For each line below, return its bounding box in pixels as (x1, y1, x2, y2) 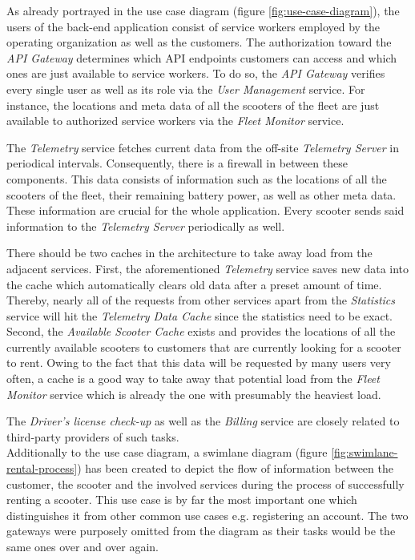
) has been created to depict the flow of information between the (77, 460, 393, 477)
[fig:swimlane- (331, 444, 398, 461)
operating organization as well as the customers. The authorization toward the (6, 34, 392, 50)
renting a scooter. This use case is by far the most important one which (6, 491, 357, 508)
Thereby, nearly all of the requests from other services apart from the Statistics (6, 292, 396, 308)
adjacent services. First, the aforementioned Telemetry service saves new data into (6, 260, 409, 276)
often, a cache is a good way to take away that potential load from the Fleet (6, 370, 380, 387)
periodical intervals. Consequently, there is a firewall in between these (6, 155, 348, 171)
